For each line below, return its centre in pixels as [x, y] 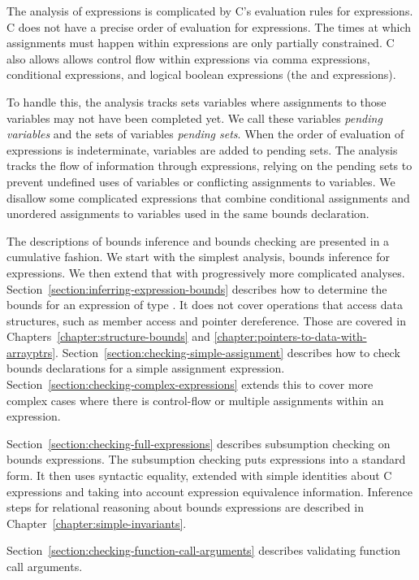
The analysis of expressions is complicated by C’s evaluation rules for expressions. [210, 11]
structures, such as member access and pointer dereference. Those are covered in [206, 320]
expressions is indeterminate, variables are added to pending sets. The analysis [202, 149]
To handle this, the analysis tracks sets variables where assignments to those [197, 101]
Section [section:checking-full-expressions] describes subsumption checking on [199, 443]
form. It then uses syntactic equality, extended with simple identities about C [199, 475]
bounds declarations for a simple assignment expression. [146, 368]
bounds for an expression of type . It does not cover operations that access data [205, 305]
